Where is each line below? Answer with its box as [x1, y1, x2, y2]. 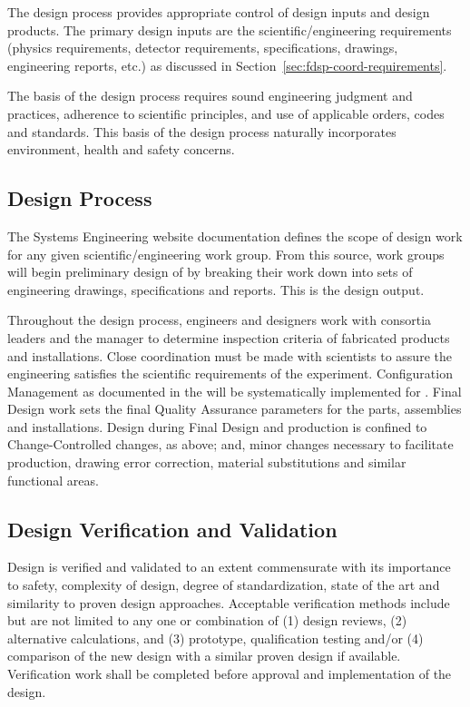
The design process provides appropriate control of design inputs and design [7, 3, 430, 21]
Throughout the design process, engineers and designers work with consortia [7, 310, 432, 329]
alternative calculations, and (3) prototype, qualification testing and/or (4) [7, 628, 424, 647]
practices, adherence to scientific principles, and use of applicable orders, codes [7, 103, 445, 123]
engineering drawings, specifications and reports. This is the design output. [7, 280, 425, 299]
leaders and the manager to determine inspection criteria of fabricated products [7, 328, 450, 347]
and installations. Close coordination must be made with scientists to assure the [7, 346, 452, 365]
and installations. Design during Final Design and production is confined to [7, 417, 427, 436]
